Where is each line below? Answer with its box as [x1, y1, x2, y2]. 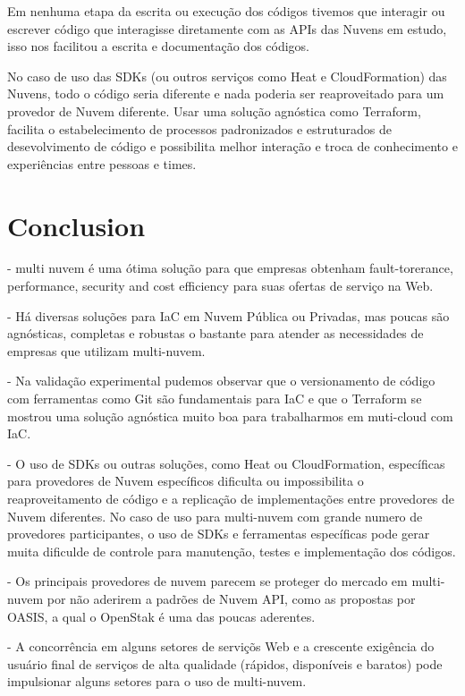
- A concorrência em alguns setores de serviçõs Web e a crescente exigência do [7, 637, 435, 656]
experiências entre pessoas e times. [7, 154, 197, 173]
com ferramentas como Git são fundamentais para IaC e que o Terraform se [7, 389, 422, 408]
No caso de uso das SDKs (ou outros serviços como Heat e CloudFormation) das [7, 66, 447, 85]
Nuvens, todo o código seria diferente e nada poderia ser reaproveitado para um [7, 84, 444, 103]
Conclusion [7, 207, 146, 243]
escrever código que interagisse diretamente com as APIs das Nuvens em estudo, [7, 19, 447, 38]
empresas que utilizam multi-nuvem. [7, 341, 206, 360]
